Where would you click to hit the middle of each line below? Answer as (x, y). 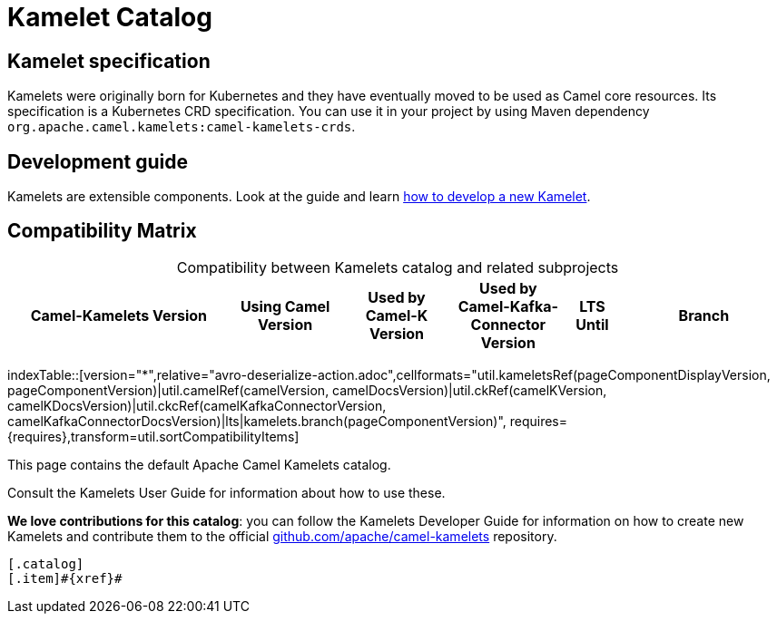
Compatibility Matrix (102, 231)
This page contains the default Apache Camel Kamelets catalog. (199, 464)
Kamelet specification (109, 61)
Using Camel (285, 306)
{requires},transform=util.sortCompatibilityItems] (153, 436)
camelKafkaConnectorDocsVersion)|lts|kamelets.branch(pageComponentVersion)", (257, 421)
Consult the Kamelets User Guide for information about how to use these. (226, 492)
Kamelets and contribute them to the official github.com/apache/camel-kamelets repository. (282, 536)
